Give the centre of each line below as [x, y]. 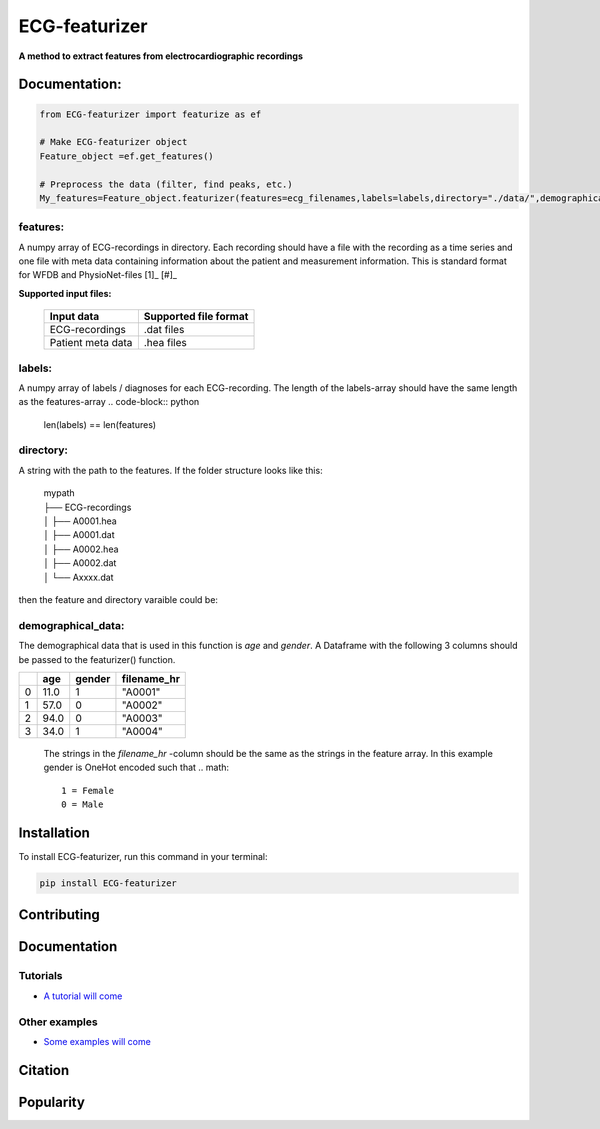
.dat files [164, 330]
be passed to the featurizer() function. [97, 659]
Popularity [51, 1101]
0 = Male [82, 804]
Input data [74, 317]
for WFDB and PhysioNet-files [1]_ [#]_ [97, 275]
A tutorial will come [83, 996]
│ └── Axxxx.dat [78, 577]
